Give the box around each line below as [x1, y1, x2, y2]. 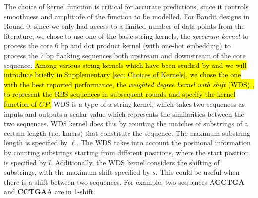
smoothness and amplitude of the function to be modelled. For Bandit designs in [4, 11, 249, 21]
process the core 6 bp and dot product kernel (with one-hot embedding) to [4, 40, 231, 51]
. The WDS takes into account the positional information [76, 137, 251, 148]
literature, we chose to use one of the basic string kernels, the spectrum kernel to [4, 30, 249, 41]
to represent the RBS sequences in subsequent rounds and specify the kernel [4, 89, 236, 99]
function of [4, 98, 37, 109]
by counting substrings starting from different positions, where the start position [4, 147, 249, 157]
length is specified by [4, 137, 68, 148]
